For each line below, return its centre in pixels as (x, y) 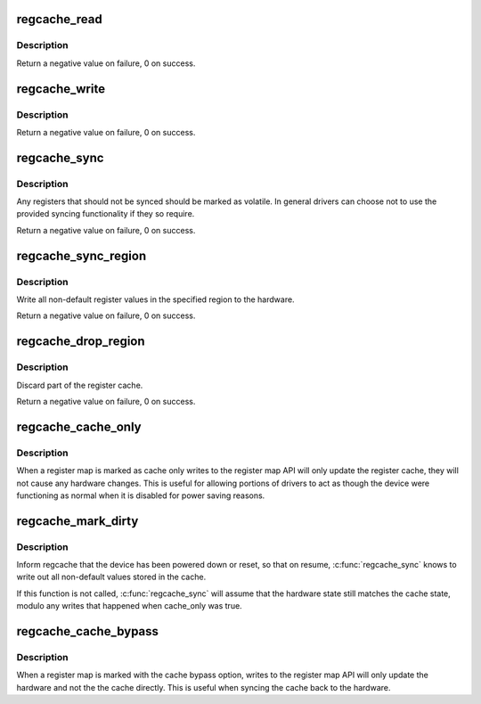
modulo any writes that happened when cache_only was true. (129, 606)
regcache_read (59, 19)
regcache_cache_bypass (88, 631)
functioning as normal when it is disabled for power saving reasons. (141, 495)
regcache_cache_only (79, 426)
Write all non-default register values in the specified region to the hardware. (155, 299)
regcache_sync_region (82, 255)
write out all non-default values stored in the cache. (111, 577)
